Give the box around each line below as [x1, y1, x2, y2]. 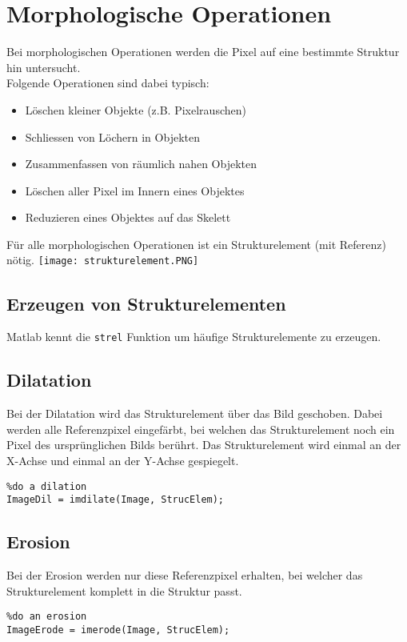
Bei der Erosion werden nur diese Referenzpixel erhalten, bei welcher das [6, 567, 363, 584]
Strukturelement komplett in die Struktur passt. [6, 582, 242, 599]
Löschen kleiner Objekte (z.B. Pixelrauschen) [25, 101, 246, 118]
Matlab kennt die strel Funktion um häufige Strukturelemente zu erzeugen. [6, 328, 381, 345]
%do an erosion [6, 611, 87, 623]
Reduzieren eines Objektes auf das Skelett [25, 209, 231, 226]
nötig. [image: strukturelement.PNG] [6, 251, 199, 268]
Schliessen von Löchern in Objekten [25, 128, 200, 145]
